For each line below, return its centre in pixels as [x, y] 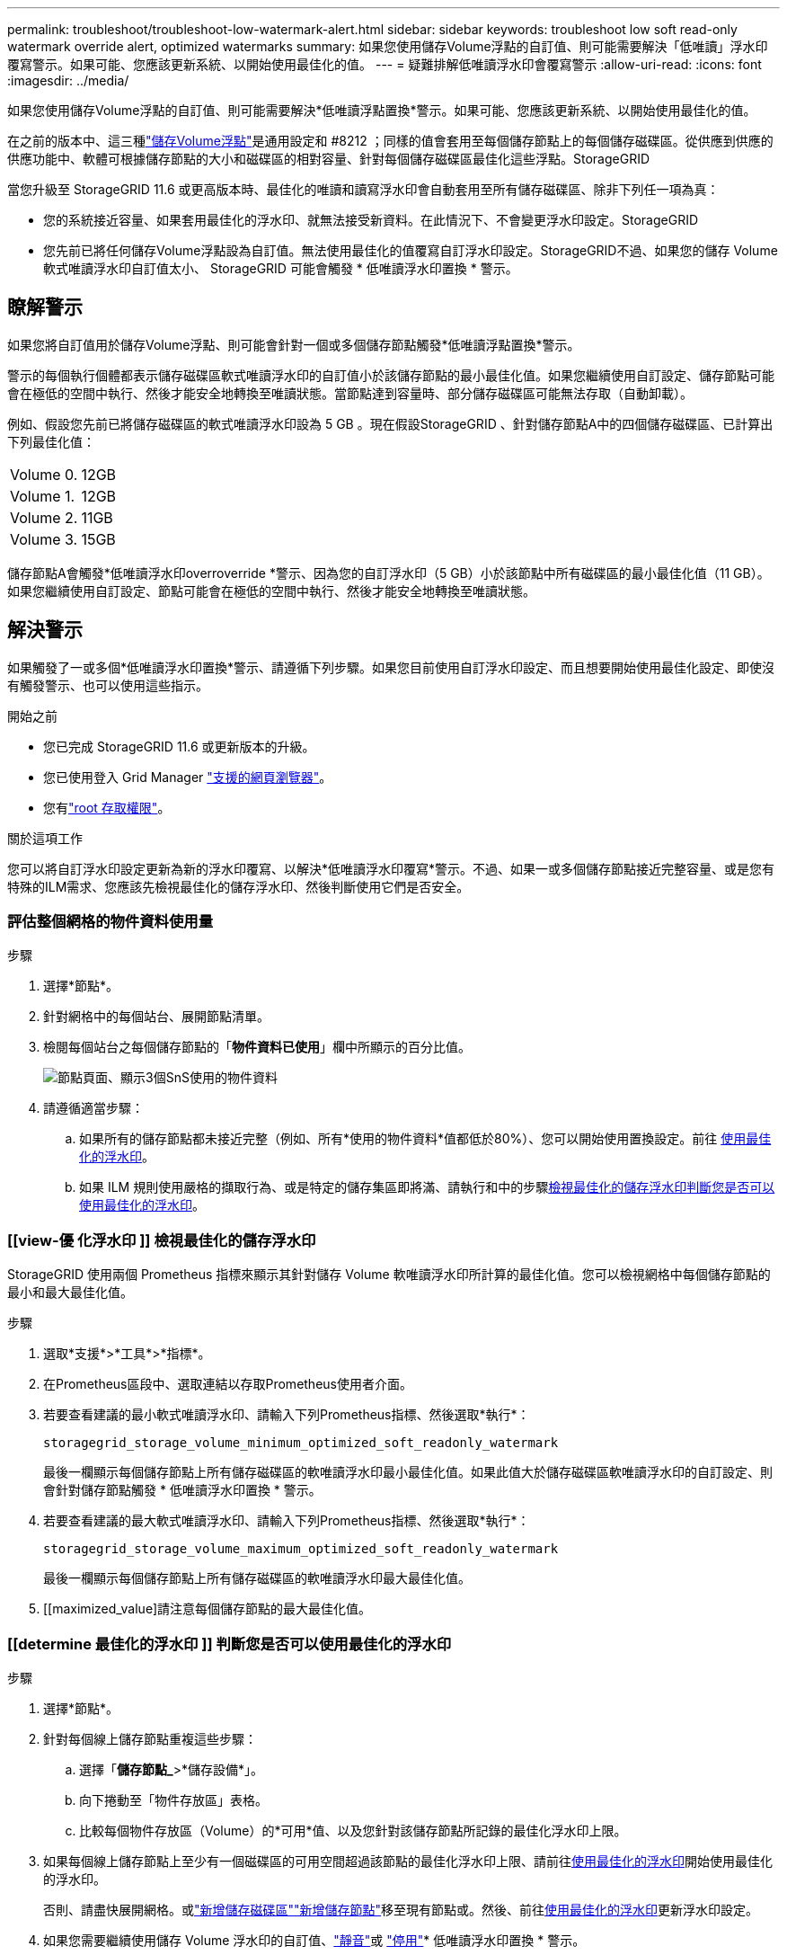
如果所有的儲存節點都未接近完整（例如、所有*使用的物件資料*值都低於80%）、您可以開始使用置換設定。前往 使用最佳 [425, 1139]
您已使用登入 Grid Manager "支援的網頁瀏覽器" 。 [188, 777]
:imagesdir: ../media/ [68, 80]
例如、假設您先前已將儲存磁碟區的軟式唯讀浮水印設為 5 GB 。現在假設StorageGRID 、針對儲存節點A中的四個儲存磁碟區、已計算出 [390, 423]
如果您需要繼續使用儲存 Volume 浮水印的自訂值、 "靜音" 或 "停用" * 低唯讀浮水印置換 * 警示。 [314, 1940]
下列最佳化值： [51, 441]
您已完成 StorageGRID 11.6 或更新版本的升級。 [179, 746]
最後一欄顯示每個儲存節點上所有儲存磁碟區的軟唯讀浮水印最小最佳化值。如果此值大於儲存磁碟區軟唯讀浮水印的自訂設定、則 [408, 1472]
